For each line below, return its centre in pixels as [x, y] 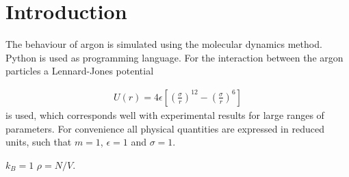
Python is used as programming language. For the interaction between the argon [174, 57]
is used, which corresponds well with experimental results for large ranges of [165, 114]
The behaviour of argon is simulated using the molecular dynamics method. [164, 44]
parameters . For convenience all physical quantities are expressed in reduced [165, 128]
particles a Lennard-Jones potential [80, 71]
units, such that [39, 142]
